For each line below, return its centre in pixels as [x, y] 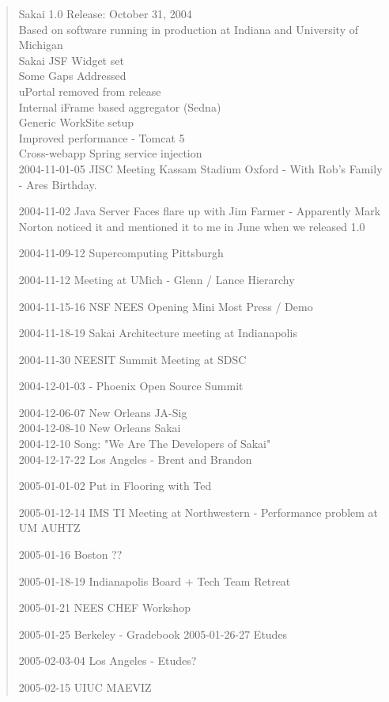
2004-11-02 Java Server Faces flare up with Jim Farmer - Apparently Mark [200, 211]
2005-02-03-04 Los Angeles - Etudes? [108, 660]
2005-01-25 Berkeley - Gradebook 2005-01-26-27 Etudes [153, 634]
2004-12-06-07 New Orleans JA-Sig [103, 412]
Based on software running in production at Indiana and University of [188, 29]
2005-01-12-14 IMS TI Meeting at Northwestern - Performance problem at [198, 512]
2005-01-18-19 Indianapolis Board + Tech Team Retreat [155, 581]
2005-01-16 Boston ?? [70, 554]
